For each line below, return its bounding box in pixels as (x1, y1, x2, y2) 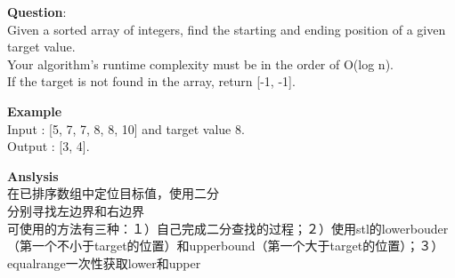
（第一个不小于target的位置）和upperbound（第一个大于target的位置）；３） (7, 236, 444, 255)
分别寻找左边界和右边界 (7, 201, 144, 219)
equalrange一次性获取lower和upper (7, 253, 201, 272)
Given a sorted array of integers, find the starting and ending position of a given (7, 20, 446, 38)
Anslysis (7, 166, 59, 185)
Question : (7, 3, 67, 20)
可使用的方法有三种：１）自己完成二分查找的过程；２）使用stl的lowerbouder (7, 218, 449, 237)
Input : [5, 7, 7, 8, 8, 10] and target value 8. (7, 119, 245, 138)
